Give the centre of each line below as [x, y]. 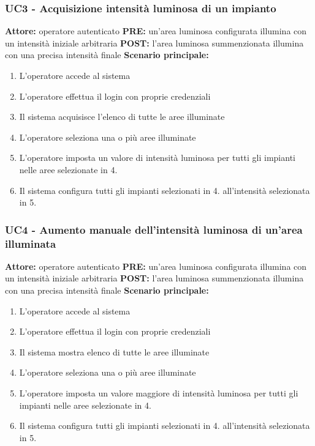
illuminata [31, 243]
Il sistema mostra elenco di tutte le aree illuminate [114, 351]
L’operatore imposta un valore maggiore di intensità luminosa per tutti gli [159, 393]
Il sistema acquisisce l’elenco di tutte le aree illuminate [122, 117]
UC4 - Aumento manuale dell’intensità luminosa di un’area [154, 229]
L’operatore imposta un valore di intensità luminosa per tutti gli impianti [157, 158]
